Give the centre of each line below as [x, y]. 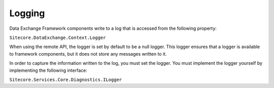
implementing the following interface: [48, 70]
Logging [27, 13]
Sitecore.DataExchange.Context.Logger [58, 37]
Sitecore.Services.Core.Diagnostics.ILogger [66, 79]
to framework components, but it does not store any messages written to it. [88, 54]
